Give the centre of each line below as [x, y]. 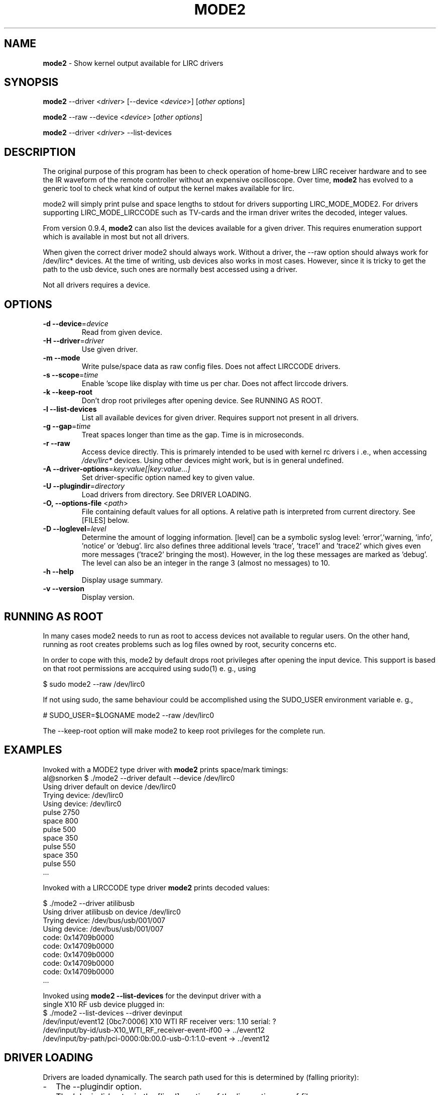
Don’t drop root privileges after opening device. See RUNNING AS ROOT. [202, 401]
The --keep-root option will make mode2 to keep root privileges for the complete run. [184, 731]
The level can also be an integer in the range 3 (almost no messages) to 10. [206, 563]
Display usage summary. [122, 580]
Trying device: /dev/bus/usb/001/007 [104, 920]
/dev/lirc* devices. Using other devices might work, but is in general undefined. [213, 461]
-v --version [64, 589]
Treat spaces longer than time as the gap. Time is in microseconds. [193, 435]
